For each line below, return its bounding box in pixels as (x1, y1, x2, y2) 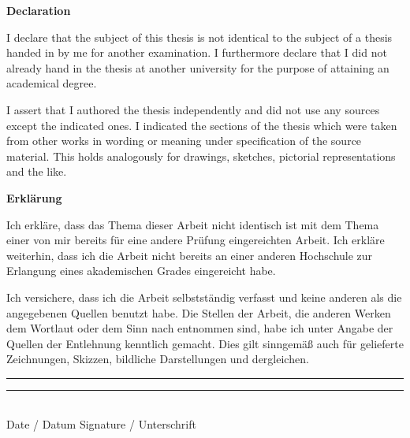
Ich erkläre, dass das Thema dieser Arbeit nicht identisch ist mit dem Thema (6, 216, 379, 232)
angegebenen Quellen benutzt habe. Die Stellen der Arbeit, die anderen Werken (6, 304, 391, 321)
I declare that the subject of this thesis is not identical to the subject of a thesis (6, 28, 393, 45)
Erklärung (6, 189, 62, 206)
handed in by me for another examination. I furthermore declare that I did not (6, 44, 387, 61)
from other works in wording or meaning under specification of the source (6, 132, 362, 149)
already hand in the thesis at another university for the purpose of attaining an (6, 59, 389, 76)
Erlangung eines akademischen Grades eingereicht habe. (6, 262, 276, 279)
